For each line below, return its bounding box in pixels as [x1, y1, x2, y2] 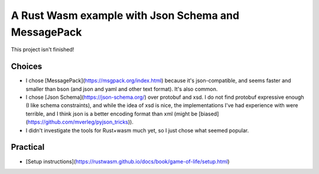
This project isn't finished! [11, 46, 74, 53]
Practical [11, 142, 45, 152]
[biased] [198, 110, 219, 117]
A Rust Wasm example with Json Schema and [11, 9, 239, 22]
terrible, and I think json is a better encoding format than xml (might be [25, 110, 198, 117]
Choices [11, 62, 43, 72]
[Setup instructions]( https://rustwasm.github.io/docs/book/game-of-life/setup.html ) [25, 157, 230, 165]
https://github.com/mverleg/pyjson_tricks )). [27, 118, 134, 125]
